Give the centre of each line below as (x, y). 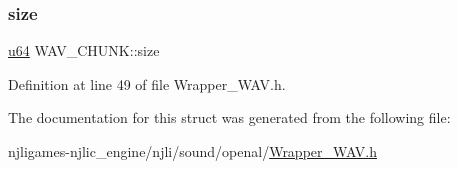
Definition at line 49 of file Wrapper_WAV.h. (147, 83)
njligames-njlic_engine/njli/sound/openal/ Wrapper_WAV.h (192, 151)
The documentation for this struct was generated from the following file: (229, 117)
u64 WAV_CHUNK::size (84, 50)
